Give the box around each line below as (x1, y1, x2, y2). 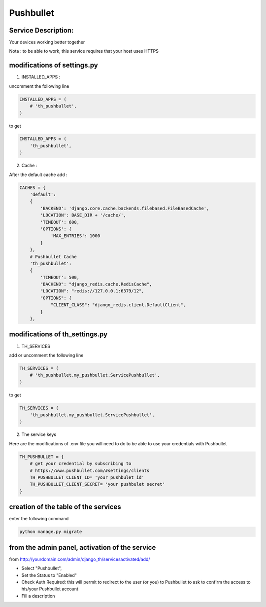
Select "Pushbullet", (21, 565, 62, 571)
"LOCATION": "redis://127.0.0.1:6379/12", (40, 288, 145, 294)
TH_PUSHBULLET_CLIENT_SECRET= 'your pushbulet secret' (30, 481, 165, 487)
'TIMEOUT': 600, (40, 219, 80, 225)
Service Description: (9, 26, 74, 35)
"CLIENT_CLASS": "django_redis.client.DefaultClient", (50, 302, 186, 308)
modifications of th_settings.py (9, 330, 108, 339)
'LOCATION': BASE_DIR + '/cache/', (40, 213, 127, 218)
